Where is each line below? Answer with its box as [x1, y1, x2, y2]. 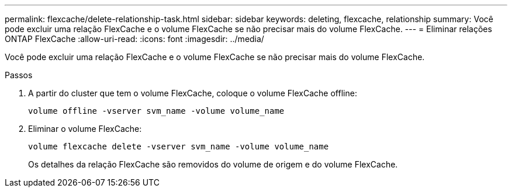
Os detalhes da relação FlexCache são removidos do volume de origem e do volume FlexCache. [28, 159, 398, 169]
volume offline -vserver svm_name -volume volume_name [28, 106, 285, 116]
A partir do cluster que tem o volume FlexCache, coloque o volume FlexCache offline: [28, 88, 357, 98]
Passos [5, 70, 33, 80]
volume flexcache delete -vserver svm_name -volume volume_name [28, 142, 329, 151]
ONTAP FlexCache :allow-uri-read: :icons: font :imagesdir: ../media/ [5, 34, 264, 44]
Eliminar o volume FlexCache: [28, 124, 142, 134]
